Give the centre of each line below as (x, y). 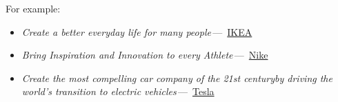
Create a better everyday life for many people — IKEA (137, 31)
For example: (33, 8)
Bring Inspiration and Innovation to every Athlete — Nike (145, 55)
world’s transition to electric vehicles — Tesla (118, 91)
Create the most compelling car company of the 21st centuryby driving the (177, 78)
